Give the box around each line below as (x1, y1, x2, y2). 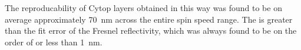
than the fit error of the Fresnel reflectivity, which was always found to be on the (5, 24, 297, 37)
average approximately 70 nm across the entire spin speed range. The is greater (5, 13, 293, 25)
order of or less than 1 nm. (5, 35, 102, 48)
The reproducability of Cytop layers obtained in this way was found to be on (5, 2, 282, 13)
